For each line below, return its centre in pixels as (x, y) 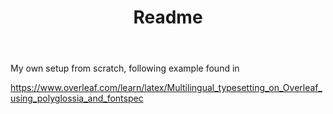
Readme (168, 17)
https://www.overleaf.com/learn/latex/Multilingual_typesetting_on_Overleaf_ (166, 88)
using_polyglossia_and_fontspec (77, 98)
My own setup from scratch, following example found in (125, 68)
